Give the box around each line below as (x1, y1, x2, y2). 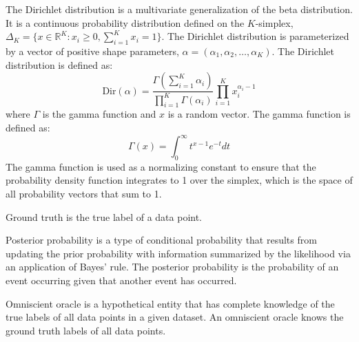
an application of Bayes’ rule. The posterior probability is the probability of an (6, 259, 339, 274)
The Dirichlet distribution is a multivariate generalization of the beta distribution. (6, 2, 353, 16)
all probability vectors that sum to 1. (6, 186, 162, 201)
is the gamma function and (42, 107, 156, 121)
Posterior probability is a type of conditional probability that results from (6, 233, 317, 247)
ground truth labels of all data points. (6, 323, 166, 337)
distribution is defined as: (6, 57, 113, 72)
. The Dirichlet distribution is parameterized (161, 29, 349, 43)
